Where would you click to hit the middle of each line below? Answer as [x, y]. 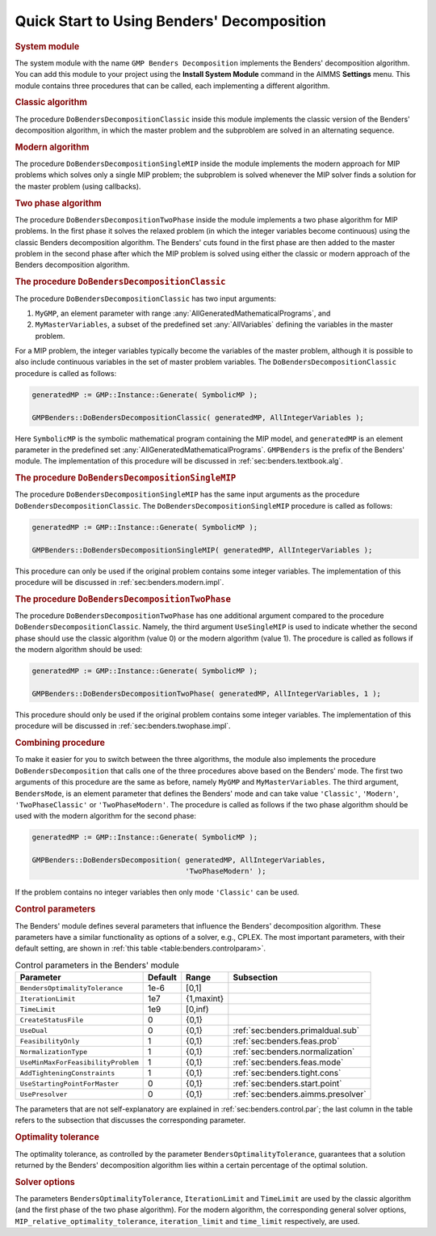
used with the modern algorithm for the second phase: [106, 816]
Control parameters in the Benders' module [97, 965]
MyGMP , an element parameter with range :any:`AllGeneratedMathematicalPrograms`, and [183, 313]
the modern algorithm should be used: [79, 650]
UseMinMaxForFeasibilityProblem [79, 1062]
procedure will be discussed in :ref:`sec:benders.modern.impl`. [119, 582]
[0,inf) [197, 1010]
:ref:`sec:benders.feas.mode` [288, 1062]
